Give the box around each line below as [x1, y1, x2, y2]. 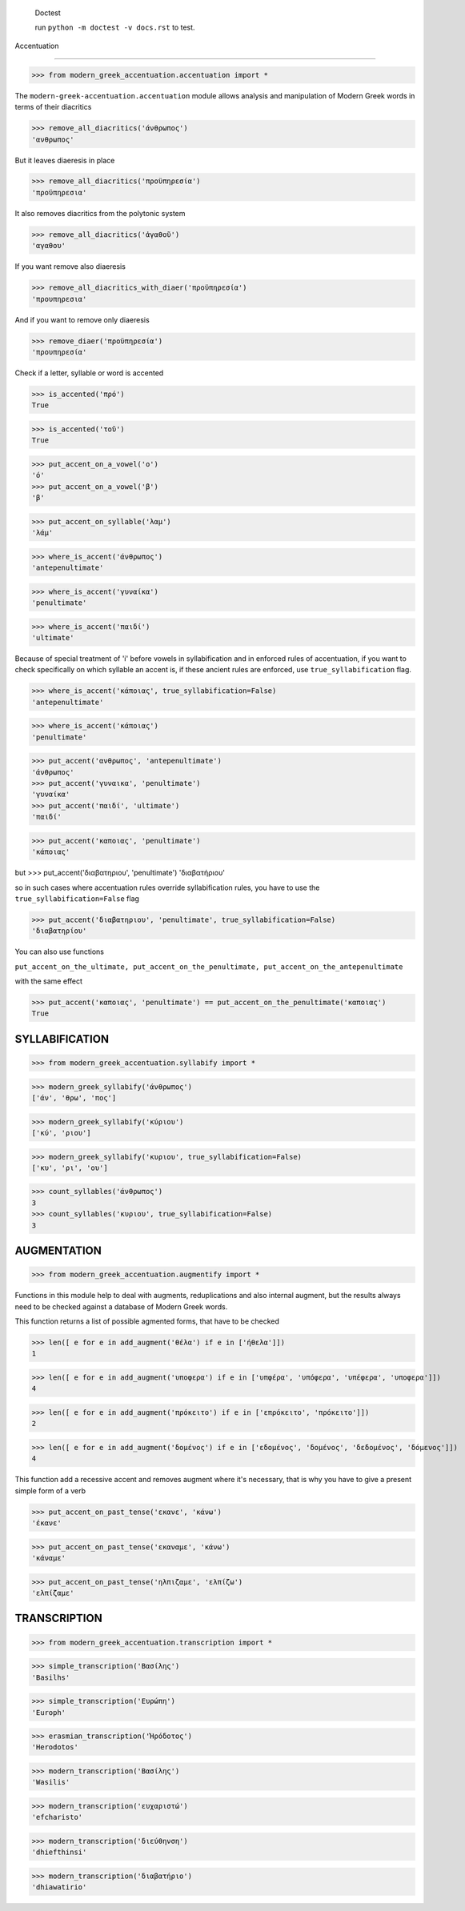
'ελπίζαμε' [31, 1588, 74, 1597]
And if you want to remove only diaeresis [14, 314, 150, 324]
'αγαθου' [31, 241, 66, 250]
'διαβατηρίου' [31, 927, 87, 935]
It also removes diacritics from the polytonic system [14, 208, 186, 218]
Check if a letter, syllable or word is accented [14, 368, 164, 378]
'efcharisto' [31, 1813, 83, 1822]
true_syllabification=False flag [14, 893, 140, 903]
